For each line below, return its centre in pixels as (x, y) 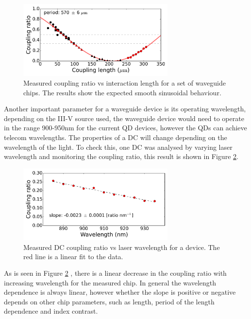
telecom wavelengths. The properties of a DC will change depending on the (116, 137)
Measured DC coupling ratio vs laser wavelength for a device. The (122, 247)
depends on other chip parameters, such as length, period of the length (109, 301)
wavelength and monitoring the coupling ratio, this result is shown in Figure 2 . (121, 156)
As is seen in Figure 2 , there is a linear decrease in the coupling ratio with (115, 273)
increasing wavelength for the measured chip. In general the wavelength (110, 282)
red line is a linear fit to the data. (73, 257)
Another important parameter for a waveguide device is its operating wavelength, (125, 109)
